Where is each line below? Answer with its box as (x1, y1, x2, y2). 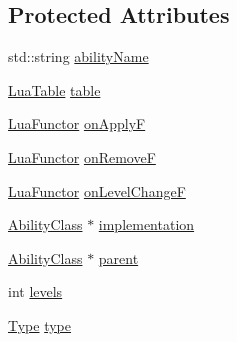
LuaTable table (8, 79, 101, 100)
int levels (8, 281, 63, 302)
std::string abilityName (8, 46, 149, 67)
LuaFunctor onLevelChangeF (8, 180, 186, 201)
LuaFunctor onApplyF (8, 113, 146, 134)
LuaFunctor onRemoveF (8, 146, 156, 167)
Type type (8, 314, 72, 335)
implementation (98, 214, 195, 235)
